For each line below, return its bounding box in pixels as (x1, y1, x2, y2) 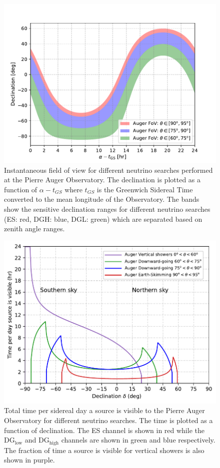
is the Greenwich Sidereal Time (96, 184, 193, 194)
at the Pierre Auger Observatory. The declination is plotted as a (4, 174, 201, 185)
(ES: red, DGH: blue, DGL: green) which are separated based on (4, 213, 202, 224)
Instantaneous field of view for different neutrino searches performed (4, 164, 213, 175)
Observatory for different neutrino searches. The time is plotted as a (4, 415, 213, 425)
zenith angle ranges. (4, 223, 65, 234)
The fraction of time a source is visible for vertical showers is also (4, 445, 204, 455)
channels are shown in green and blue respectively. (61, 435, 215, 445)
